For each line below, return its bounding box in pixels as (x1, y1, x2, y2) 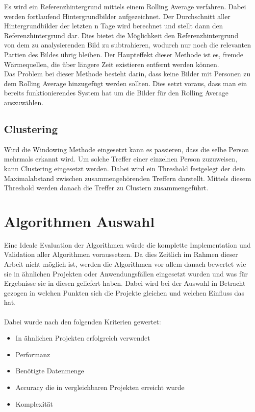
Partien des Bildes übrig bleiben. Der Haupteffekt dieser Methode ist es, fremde (4, 49, 244, 59)
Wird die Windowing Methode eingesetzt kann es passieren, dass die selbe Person (4, 144, 249, 154)
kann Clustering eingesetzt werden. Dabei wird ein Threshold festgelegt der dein (4, 163, 245, 173)
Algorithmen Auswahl (4, 211, 155, 231)
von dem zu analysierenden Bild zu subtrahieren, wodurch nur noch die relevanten (4, 40, 251, 50)
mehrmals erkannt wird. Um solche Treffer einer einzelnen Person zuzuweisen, (4, 154, 237, 164)
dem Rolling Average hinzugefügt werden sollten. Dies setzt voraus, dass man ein (4, 78, 247, 88)
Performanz (15, 349, 51, 359)
